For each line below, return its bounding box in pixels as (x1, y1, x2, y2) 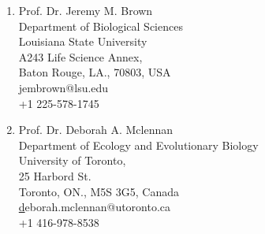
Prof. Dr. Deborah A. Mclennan (18, 121, 173, 138)
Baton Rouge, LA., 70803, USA (18, 64, 171, 80)
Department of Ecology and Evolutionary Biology (18, 136, 259, 153)
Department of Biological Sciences (18, 17, 183, 34)
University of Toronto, (18, 152, 126, 169)
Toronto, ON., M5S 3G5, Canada (18, 183, 179, 199)
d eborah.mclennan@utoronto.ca (18, 199, 171, 215)
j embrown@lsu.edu (18, 79, 109, 95)
